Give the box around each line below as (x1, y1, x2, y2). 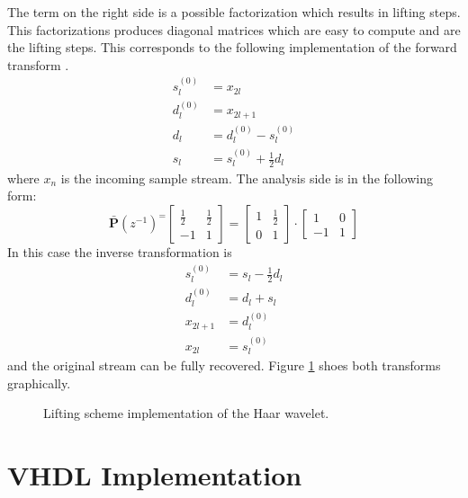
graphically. (7, 373, 71, 392)
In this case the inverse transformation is (7, 243, 232, 262)
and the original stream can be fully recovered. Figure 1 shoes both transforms (7, 356, 441, 375)
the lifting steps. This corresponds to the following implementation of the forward (7, 38, 457, 57)
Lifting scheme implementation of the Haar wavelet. (43, 404, 329, 422)
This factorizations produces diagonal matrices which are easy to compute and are (7, 20, 461, 39)
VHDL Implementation (7, 457, 302, 494)
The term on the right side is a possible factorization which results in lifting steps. (7, 3, 461, 21)
